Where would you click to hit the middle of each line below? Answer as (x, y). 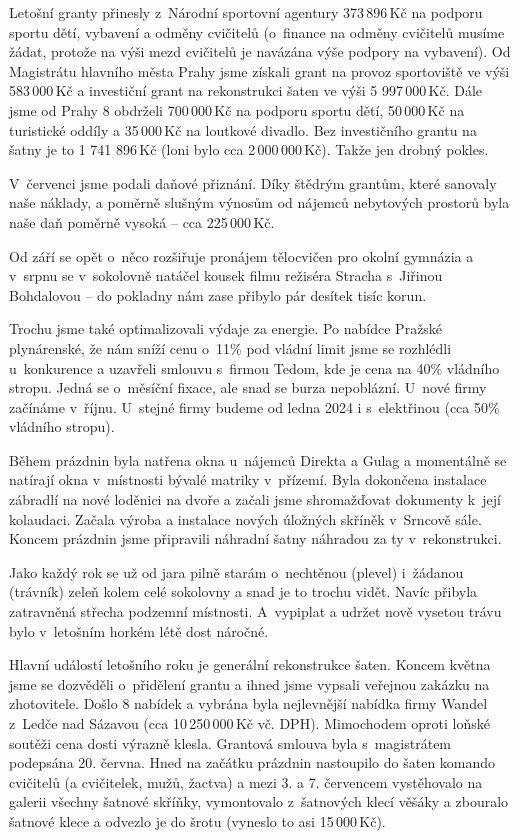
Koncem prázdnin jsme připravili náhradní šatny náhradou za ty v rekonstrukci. (255, 538)
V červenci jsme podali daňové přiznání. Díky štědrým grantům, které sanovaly (253, 182)
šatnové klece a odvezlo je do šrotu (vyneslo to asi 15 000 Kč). (197, 820)
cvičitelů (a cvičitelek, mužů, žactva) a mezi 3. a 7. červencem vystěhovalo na (246, 781)
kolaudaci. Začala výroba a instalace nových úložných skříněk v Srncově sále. (245, 518)
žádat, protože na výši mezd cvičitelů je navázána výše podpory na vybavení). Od (260, 51)
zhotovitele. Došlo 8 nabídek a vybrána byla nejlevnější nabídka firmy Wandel (248, 703)
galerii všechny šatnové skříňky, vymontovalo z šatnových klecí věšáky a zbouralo (259, 801)
